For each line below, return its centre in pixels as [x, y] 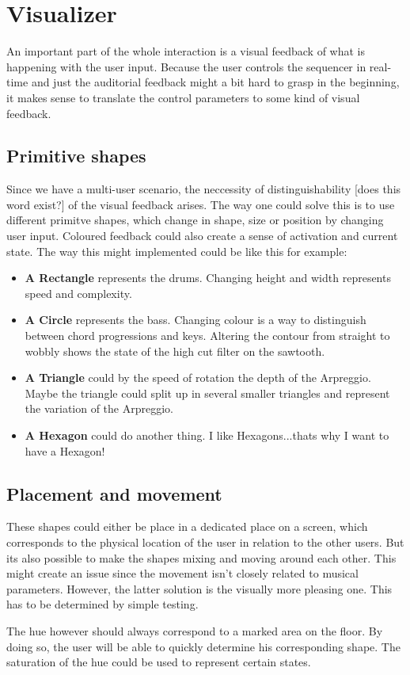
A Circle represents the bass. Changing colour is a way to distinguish [196, 320]
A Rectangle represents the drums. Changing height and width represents [208, 278]
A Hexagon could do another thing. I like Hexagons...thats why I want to [207, 435]
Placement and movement [114, 493]
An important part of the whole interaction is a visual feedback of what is [186, 51]
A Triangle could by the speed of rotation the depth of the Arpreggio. [198, 378]
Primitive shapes [76, 156]
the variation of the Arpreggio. [99, 408]
